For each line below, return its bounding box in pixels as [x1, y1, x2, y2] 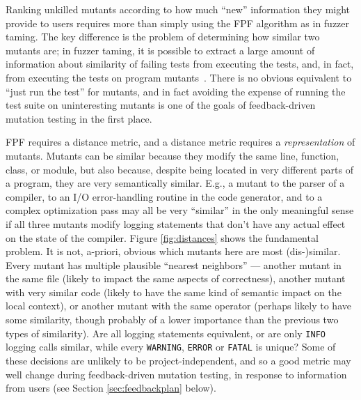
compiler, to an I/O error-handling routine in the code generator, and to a [6, 189, 323, 203]
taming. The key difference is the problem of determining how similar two [6, 29, 320, 44]
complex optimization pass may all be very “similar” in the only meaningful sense [6, 203, 354, 217]
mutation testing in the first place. [6, 111, 152, 125]
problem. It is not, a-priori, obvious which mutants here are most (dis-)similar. [6, 244, 341, 259]
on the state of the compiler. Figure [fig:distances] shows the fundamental [6, 230, 319, 245]
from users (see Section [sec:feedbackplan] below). [6, 380, 216, 395]
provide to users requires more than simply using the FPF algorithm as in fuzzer [6, 15, 350, 30]
